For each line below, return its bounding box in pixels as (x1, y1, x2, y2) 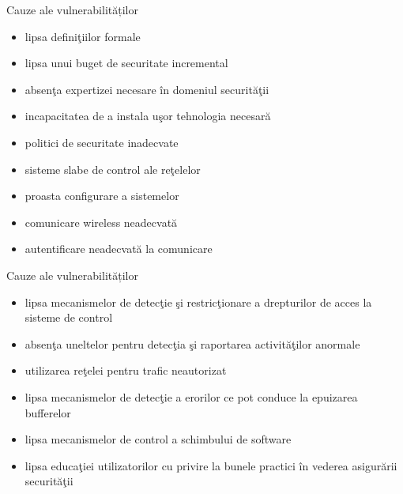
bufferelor (24, 404, 71, 420)
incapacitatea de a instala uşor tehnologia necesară (24, 107, 271, 124)
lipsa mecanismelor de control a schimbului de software (24, 431, 292, 447)
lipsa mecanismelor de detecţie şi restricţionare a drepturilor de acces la (24, 293, 372, 310)
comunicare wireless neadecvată (24, 213, 178, 230)
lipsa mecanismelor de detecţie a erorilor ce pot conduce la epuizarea (24, 388, 358, 405)
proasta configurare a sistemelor (24, 187, 179, 204)
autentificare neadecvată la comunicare (24, 240, 213, 257)
